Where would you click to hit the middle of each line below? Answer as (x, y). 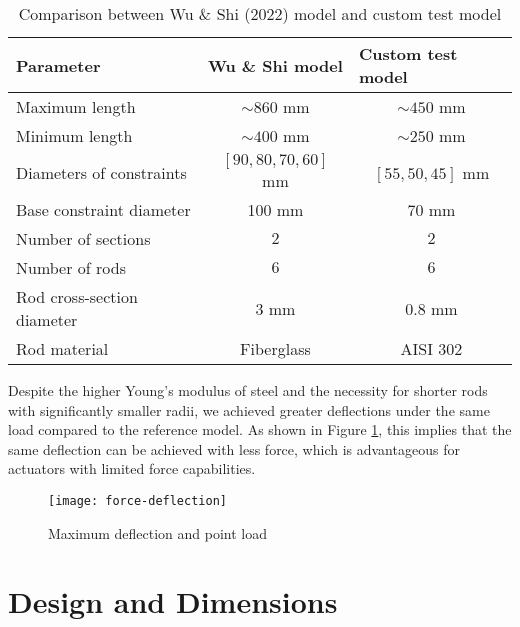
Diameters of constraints (101, 172)
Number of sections (83, 238)
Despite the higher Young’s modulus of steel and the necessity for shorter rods (248, 390)
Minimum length (74, 135)
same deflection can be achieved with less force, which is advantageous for (234, 448)
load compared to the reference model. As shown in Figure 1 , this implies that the (260, 429)
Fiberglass (275, 348)
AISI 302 (431, 348)
